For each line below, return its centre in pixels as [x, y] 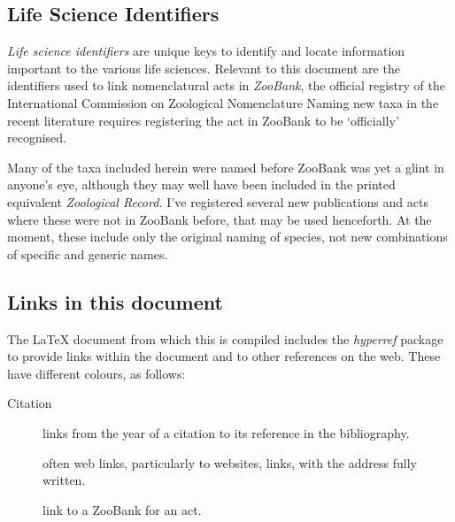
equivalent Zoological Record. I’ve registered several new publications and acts [218, 201]
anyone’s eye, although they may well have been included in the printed [201, 184]
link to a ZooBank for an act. [122, 509]
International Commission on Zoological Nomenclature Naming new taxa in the [223, 102]
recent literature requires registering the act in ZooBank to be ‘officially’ [203, 120]
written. [64, 480]
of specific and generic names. [88, 253]
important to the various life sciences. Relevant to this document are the [204, 68]
